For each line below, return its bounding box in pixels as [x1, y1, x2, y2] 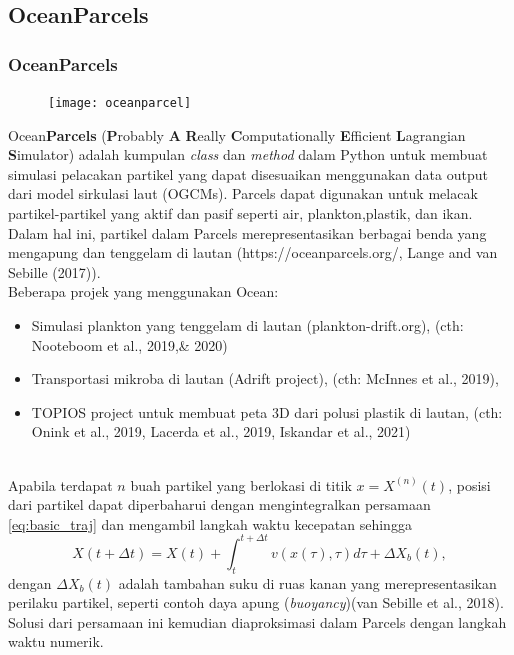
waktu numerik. [8, 631, 104, 652]
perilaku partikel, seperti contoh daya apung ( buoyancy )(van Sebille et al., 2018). [8, 592, 504, 613]
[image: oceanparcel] [48, 96, 192, 110]
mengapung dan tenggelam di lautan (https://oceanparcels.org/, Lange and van [8, 242, 498, 263]
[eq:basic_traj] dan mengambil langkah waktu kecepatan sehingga [8, 513, 412, 534]
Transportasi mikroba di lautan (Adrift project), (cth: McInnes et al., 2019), [31, 368, 499, 389]
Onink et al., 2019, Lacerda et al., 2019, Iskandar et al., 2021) [31, 421, 411, 442]
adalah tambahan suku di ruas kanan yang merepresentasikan [118, 572, 497, 593]
